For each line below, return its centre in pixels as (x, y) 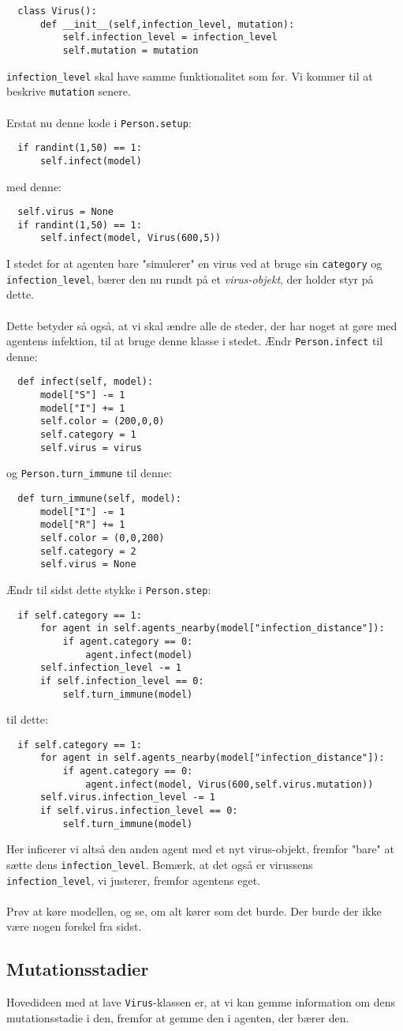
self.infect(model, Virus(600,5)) (131, 238)
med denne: (34, 186)
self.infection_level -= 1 (110, 668)
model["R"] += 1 (82, 525)
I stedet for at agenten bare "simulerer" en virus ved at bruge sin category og (194, 263)
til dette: (27, 719)
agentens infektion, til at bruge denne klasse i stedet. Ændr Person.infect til (195, 341)
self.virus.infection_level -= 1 (127, 798)
